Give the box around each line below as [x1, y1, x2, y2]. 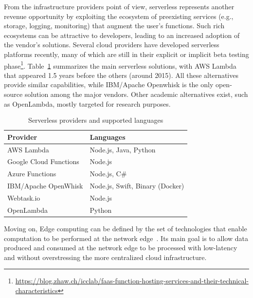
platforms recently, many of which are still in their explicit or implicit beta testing [4, 49, 249, 59]
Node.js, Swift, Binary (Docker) [90, 181, 184, 191]
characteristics [15, 285, 58, 295]
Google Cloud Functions [7, 156, 79, 167]
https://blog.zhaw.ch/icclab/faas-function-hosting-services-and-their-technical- [15, 276, 249, 286]
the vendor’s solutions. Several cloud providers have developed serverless [4, 39, 219, 50]
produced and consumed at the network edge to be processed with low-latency [4, 242, 237, 253]
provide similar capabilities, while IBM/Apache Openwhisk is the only [4, 79, 214, 90]
